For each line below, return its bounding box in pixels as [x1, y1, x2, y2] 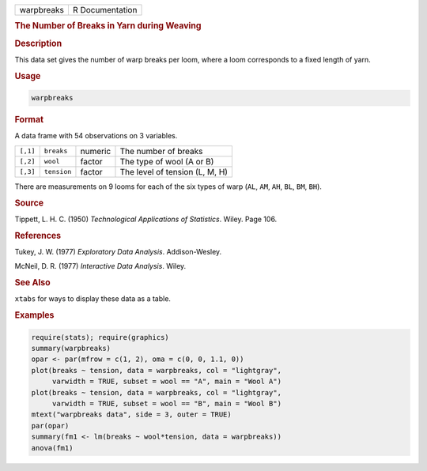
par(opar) [31, 421, 70, 430]
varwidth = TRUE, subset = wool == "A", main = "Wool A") [51, 377, 282, 386]
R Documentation [72, 5, 138, 15]
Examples [14, 310, 55, 321]
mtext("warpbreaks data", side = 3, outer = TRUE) [31, 410, 232, 419]
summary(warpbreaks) [31, 344, 111, 352]
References [14, 230, 62, 241]
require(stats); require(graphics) [31, 333, 169, 341]
